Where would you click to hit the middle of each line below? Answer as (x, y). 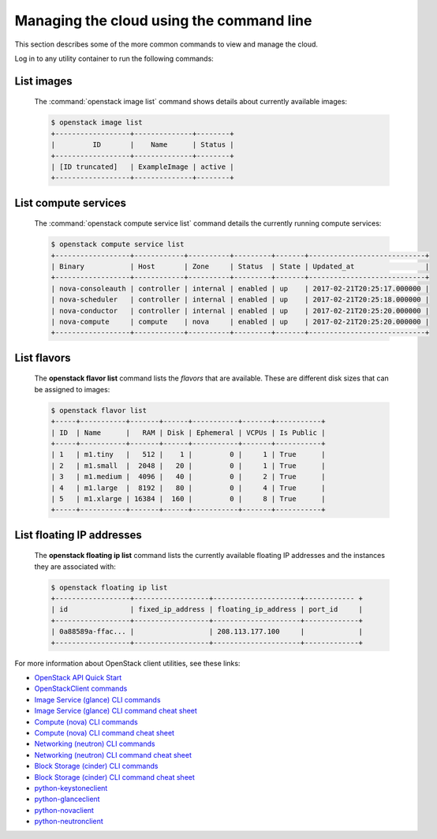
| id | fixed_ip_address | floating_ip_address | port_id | (207, 609)
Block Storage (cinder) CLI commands (96, 766)
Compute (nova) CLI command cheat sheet (105, 732)
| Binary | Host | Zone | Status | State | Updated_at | (240, 267)
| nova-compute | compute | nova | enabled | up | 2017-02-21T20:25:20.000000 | (240, 322)
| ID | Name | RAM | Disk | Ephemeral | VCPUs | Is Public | (188, 433)
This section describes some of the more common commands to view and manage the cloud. (166, 44)
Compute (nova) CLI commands (86, 721)
